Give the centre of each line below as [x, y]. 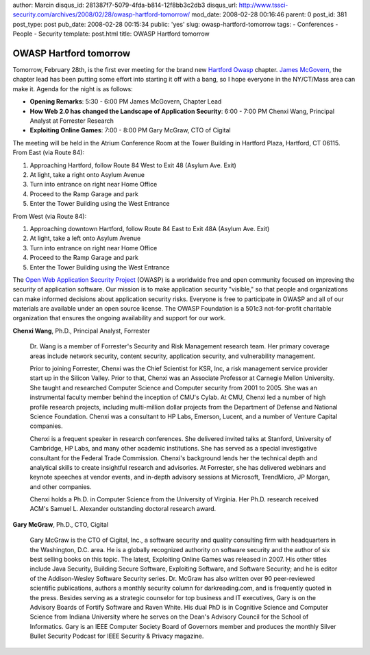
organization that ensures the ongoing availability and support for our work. [119, 318]
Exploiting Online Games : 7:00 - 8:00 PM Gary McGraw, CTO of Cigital [130, 130]
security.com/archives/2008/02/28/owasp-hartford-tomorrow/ [101, 14]
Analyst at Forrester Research [72, 121]
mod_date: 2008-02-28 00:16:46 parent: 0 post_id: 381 [269, 14]
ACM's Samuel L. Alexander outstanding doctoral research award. [123, 509]
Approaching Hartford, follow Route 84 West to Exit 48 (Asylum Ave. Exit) [133, 165]
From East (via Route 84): [49, 153]
